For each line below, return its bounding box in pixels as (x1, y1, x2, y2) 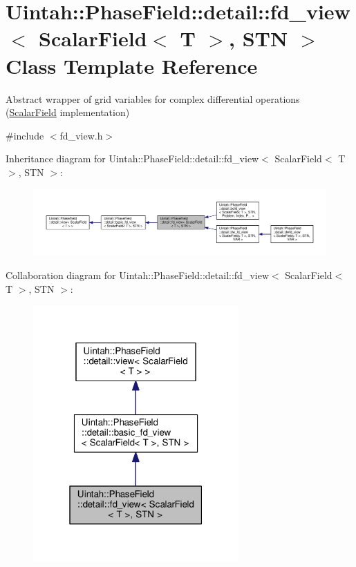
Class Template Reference (6, 51, 258, 79)
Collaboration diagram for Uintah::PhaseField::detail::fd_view (6, 268, 270, 282)
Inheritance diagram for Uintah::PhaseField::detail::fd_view (6, 151, 259, 166)
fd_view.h (59, 128, 103, 142)
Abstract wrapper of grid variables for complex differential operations (6, 91, 300, 106)
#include (6, 128, 44, 142)
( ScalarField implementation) (6, 105, 130, 119)
